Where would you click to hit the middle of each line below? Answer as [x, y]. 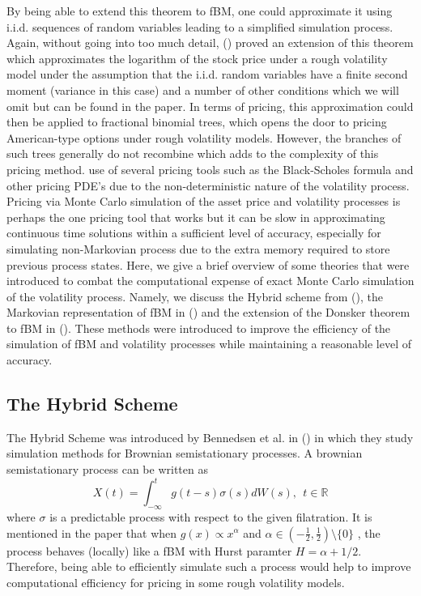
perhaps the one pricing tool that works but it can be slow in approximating [196, 217]
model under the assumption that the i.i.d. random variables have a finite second [207, 74]
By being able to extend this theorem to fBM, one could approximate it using [200, 11]
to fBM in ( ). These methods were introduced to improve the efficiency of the [199, 328]
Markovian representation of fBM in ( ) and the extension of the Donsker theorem [208, 312]
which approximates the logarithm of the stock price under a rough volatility [197, 58]
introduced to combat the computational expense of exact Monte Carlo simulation [210, 281]
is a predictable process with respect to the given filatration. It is [211, 516]
